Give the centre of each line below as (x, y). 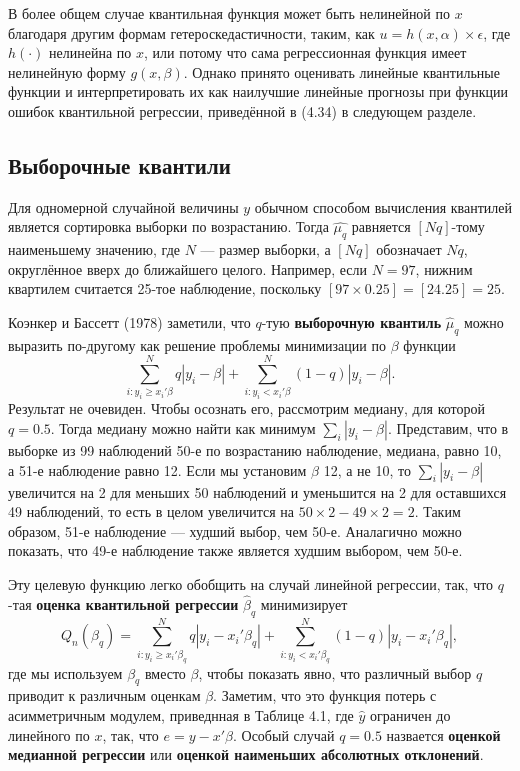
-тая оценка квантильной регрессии (123, 603)
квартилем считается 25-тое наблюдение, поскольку (165, 288)
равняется (381, 226)
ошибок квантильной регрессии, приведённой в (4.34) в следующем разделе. (242, 110)
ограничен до (410, 715)
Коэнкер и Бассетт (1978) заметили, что (129, 321)
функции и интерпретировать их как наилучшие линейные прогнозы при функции (258, 91)
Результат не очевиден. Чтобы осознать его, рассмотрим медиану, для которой (247, 408)
